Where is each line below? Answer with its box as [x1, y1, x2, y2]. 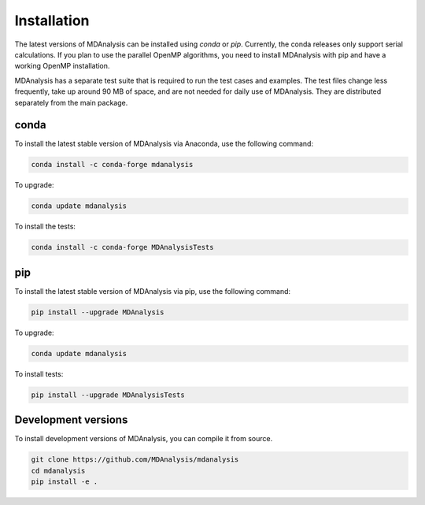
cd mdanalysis [31, 466, 86, 475]
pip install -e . [31, 477, 98, 486]
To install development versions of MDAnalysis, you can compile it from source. [14, 434, 273, 444]
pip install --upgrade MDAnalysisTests [31, 390, 185, 399]
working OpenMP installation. [14, 61, 110, 71]
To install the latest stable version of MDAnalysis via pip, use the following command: [14, 286, 291, 295]
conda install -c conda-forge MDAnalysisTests [31, 243, 214, 252]
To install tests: [14, 369, 64, 378]
